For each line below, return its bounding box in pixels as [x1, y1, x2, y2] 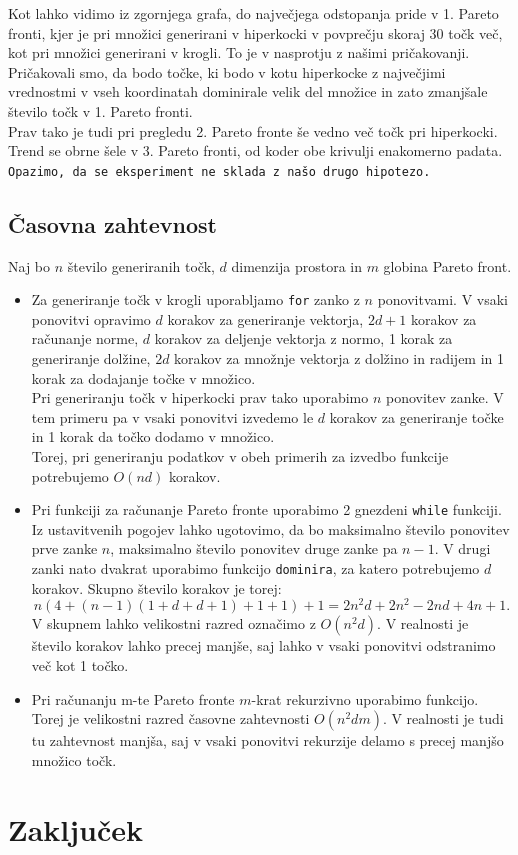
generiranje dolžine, [31, 348, 151, 369]
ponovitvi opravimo [31, 308, 151, 329]
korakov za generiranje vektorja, [167, 308, 364, 329]
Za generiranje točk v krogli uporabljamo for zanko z [31, 289, 360, 310]
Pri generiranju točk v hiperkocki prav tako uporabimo [31, 387, 369, 408]
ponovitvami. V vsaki [377, 289, 508, 310]
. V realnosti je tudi [382, 708, 504, 729]
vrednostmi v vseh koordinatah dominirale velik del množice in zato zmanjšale [8, 81, 488, 102]
